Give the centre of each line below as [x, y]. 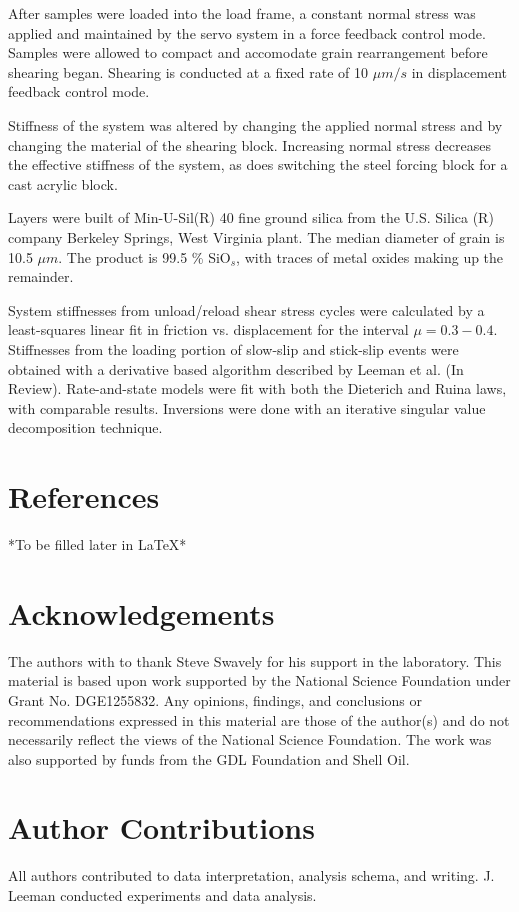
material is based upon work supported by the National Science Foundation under [259, 680]
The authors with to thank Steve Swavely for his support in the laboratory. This [255, 660]
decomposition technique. [85, 427]
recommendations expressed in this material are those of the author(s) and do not [259, 719]
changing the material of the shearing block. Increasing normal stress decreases [249, 144]
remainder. [41, 276]
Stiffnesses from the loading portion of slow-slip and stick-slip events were [233, 348]
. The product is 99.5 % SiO [144, 256]
